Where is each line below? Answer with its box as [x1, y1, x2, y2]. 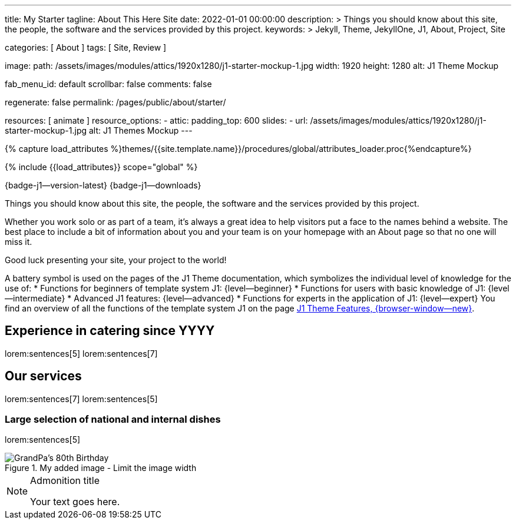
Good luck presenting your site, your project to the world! [5, 255, 227, 265]
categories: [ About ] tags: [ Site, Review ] [5, 42, 167, 52]
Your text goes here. [30, 496, 120, 508]
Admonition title [30, 475, 100, 487]
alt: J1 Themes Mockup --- [88, 125, 193, 135]
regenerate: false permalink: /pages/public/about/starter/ [5, 97, 226, 107]
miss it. [5, 237, 32, 247]
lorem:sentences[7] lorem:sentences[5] [5, 393, 158, 404]
